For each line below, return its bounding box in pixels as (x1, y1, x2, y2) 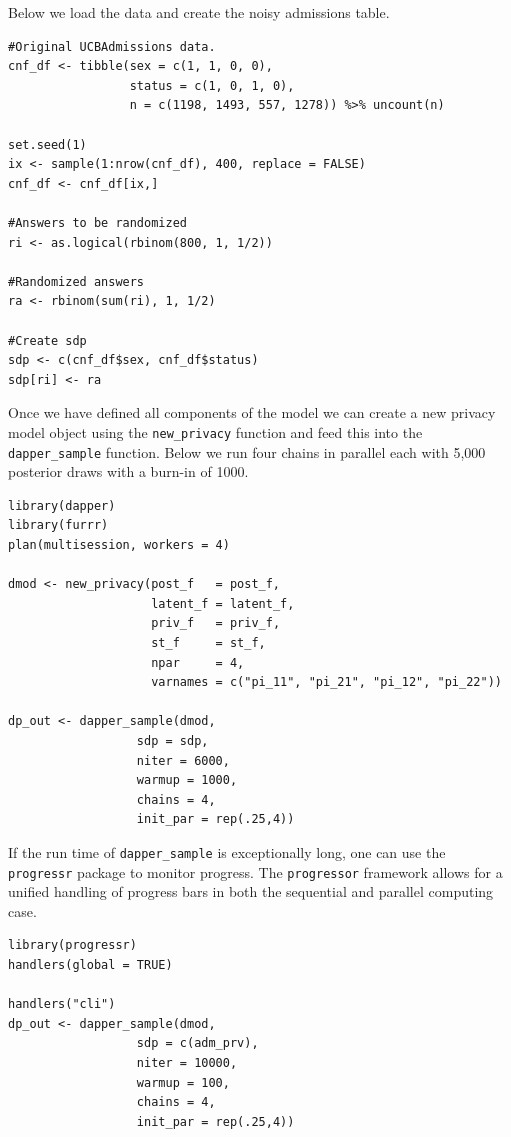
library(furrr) (8, 518, 109, 533)
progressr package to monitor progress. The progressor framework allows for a (8, 861, 503, 882)
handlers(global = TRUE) (8, 957, 173, 972)
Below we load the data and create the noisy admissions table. (8, 2, 390, 22)
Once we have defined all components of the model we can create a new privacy (8, 402, 496, 423)
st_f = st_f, (151, 635, 266, 650)
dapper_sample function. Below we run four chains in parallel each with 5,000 (8, 441, 486, 462)
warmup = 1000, (136, 773, 238, 788)
